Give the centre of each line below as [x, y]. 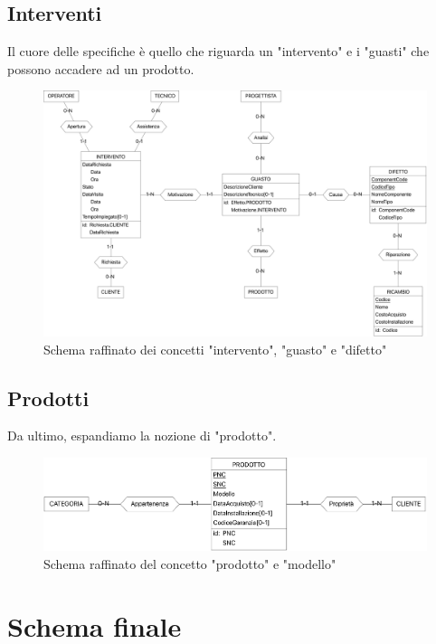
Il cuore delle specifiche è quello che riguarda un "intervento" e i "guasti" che [218, 51]
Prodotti [48, 398]
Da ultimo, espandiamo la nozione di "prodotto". [142, 436]
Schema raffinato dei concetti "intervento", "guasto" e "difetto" [215, 349]
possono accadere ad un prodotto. [101, 68]
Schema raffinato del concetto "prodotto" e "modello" [190, 563]
